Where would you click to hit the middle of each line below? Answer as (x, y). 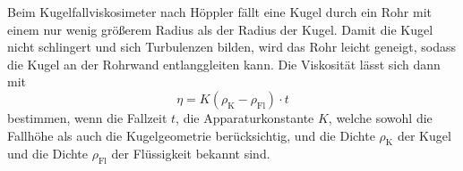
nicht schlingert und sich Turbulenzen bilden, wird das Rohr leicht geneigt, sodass (231, 47)
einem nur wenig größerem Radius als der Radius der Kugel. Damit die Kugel (220, 29)
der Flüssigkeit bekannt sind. (191, 154)
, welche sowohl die (380, 117)
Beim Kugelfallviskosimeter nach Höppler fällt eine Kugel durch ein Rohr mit (219, 12)
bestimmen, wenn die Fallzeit (87, 117)
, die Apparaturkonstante (245, 117)
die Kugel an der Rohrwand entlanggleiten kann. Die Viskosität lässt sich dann (224, 64)
